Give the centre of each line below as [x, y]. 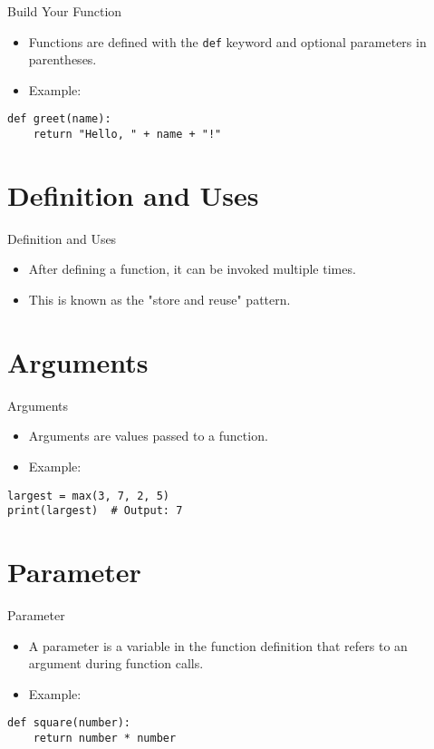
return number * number [105, 739]
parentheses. [63, 59]
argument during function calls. [116, 663]
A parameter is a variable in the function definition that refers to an [218, 645]
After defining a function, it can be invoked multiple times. [192, 269]
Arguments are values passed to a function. [148, 436]
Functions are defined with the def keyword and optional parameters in [227, 41]
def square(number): [69, 723]
